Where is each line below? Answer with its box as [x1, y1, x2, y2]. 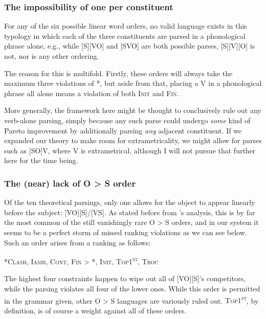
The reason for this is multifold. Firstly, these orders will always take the [4, 67, 233, 78]
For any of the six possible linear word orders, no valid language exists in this [4, 20, 247, 31]
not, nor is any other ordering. [4, 51, 99, 61]
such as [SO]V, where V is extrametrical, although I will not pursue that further [4, 145, 256, 155]
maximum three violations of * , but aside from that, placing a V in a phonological [4, 78, 262, 88]
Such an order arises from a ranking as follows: [4, 237, 151, 247]
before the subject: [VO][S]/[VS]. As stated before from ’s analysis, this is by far [4, 207, 255, 217]
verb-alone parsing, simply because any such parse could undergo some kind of [4, 115, 251, 125]
